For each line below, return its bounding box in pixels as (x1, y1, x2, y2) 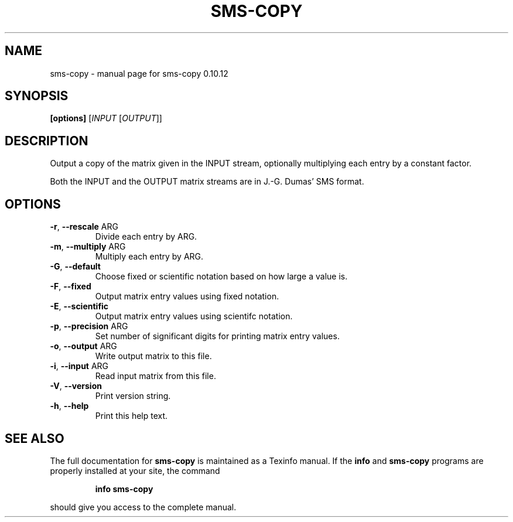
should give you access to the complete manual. (50, 501, 237, 512)
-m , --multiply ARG (50, 241, 126, 252)
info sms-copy (95, 483, 153, 494)
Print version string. (95, 391, 171, 401)
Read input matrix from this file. (95, 371, 216, 381)
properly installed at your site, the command (50, 465, 220, 476)
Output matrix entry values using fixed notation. (95, 291, 279, 302)
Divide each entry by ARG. (95, 231, 197, 242)
